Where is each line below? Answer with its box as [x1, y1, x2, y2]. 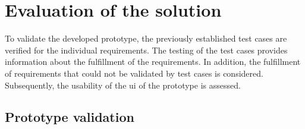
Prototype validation [5, 108, 134, 126]
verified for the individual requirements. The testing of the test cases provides [5, 43, 288, 56]
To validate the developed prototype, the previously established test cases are [5, 32, 287, 45]
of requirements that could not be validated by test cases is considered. [5, 67, 263, 79]
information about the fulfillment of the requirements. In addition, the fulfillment [5, 55, 301, 68]
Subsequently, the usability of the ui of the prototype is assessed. [5, 78, 241, 91]
